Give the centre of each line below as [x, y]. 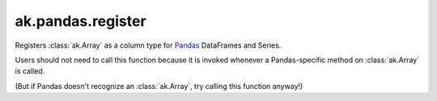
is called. [30, 71]
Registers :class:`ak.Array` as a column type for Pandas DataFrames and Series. [148, 45]
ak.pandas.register [81, 21]
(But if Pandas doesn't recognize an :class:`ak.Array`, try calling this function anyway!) [159, 86]
